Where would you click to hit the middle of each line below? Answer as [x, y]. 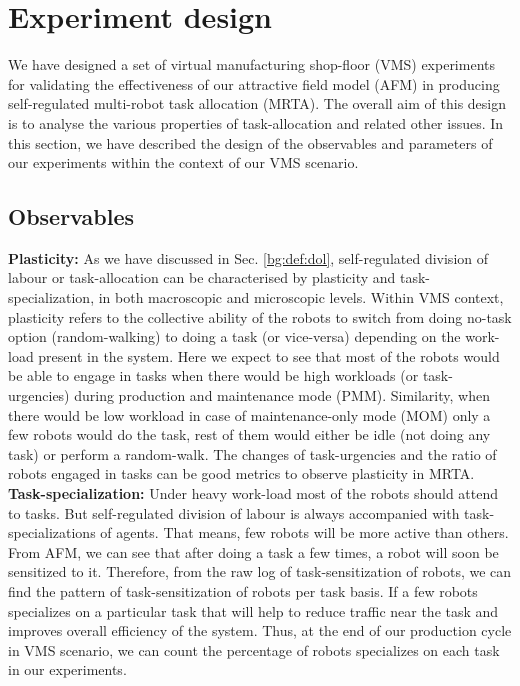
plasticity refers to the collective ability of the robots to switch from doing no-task [260, 316]
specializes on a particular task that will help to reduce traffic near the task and [253, 610]
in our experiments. [67, 669]
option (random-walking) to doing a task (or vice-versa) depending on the [234, 336]
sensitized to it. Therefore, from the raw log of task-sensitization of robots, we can [260, 571]
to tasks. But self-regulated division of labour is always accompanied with [234, 512]
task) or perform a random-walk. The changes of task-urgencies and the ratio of [252, 453]
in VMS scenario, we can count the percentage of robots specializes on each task [254, 649]
